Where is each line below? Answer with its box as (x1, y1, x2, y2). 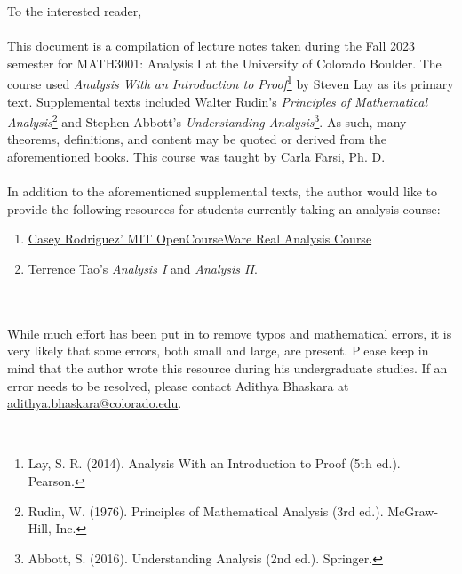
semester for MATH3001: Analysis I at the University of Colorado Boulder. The (7, 53, 442, 72)
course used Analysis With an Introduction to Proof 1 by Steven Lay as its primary (7, 72, 454, 93)
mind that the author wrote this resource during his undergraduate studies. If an (7, 359, 448, 377)
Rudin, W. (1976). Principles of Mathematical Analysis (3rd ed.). (28, 501, 384, 520)
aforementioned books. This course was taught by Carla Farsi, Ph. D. (7, 147, 386, 166)
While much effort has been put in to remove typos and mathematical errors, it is (7, 323, 452, 342)
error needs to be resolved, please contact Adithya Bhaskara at (7, 376, 349, 395)
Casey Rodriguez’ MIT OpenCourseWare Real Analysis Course (28, 229, 372, 248)
